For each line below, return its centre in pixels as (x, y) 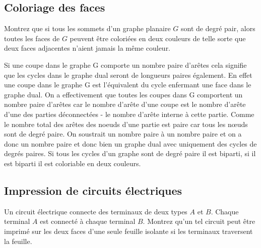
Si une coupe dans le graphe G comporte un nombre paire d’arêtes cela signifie (125, 65)
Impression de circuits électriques (93, 190)
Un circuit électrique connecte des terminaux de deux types (96, 211)
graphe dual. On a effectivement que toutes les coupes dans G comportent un (123, 94)
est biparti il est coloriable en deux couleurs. (73, 163)
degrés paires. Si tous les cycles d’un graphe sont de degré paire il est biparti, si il (130, 153)
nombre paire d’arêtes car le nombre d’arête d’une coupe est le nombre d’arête (125, 104)
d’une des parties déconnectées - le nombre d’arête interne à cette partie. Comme (129, 114)
